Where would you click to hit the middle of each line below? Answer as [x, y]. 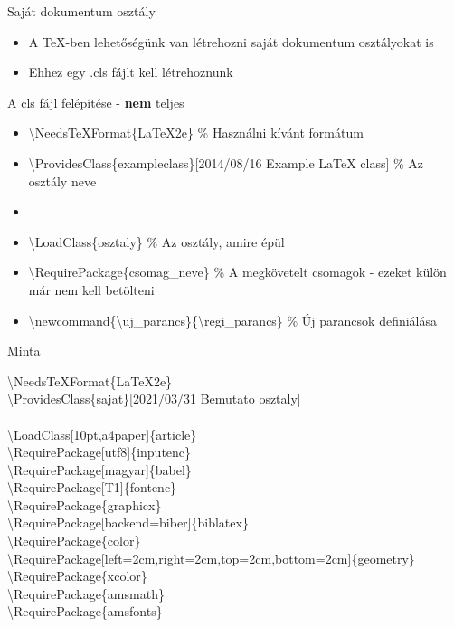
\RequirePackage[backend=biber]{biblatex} [128, 522]
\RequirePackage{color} [74, 541]
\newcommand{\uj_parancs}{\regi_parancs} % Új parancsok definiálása [233, 320]
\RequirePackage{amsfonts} [85, 611]
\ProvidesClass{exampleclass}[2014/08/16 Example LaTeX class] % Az [226, 162]
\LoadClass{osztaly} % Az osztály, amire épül [156, 241]
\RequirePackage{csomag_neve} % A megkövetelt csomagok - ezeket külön [237, 272]
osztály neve [62, 180]
